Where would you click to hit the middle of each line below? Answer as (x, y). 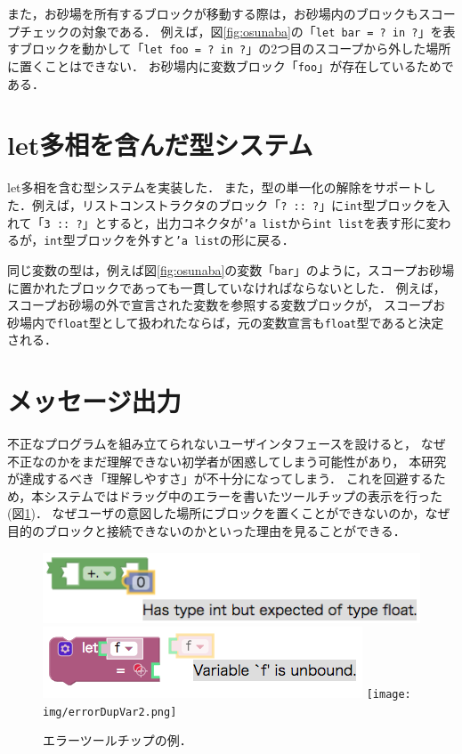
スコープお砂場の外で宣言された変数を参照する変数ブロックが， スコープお (227, 305)
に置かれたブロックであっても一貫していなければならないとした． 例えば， (227, 287)
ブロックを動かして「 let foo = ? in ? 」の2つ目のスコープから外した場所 (235, 49)
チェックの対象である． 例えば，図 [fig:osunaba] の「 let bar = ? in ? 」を (231, 31)
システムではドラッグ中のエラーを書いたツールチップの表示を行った (243, 495)
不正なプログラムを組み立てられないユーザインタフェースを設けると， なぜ (227, 444)
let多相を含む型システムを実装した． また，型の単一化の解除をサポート (215, 187)
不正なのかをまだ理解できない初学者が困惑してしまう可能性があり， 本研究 (227, 461)
